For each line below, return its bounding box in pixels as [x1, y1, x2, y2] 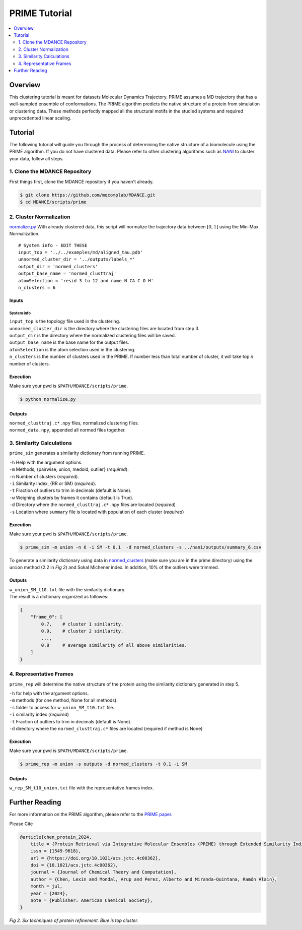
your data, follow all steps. [9, 155, 64, 161]
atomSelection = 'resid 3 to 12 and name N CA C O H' [18, 278, 154, 283]
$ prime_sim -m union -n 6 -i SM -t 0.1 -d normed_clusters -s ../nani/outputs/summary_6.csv [20, 544, 262, 550]
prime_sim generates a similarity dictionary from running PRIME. [9, 450, 145, 456]
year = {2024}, [30, 890, 68, 896]
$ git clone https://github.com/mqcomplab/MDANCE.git [20, 192, 156, 198]
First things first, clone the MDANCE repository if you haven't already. [9, 178, 154, 184]
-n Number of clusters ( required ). [9, 473, 79, 479]
